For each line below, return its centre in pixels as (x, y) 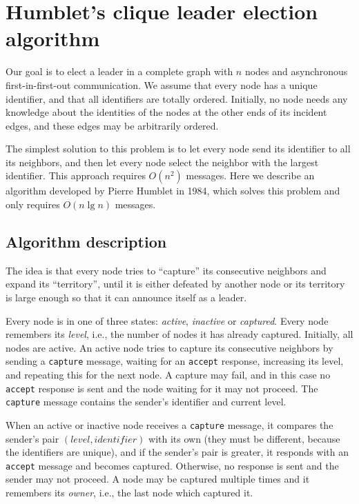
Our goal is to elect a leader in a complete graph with (119, 71)
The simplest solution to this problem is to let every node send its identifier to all (178, 149)
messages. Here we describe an (250, 175)
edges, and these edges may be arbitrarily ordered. (112, 125)
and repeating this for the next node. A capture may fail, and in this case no (168, 375)
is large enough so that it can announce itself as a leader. (126, 298)
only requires (33, 204)
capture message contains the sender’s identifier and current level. (146, 402)
